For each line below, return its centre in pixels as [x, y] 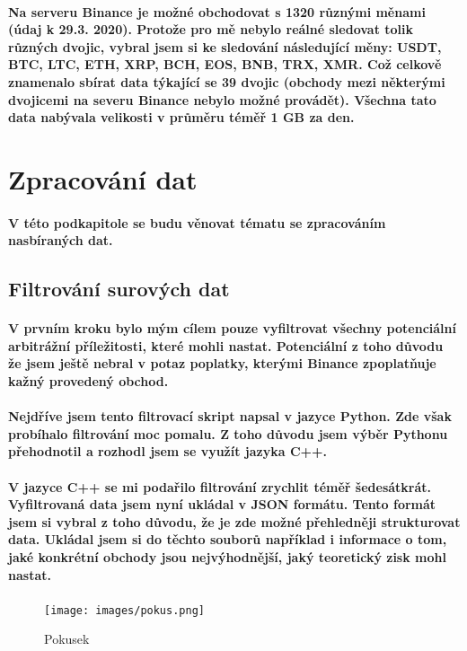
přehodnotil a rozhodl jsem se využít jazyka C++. [168, 451]
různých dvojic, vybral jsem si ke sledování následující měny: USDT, [225, 46]
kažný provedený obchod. [88, 381]
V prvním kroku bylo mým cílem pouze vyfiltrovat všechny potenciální [232, 328]
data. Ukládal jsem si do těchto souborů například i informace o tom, [228, 539]
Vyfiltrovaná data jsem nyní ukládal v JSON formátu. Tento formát [222, 504]
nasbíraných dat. [61, 240]
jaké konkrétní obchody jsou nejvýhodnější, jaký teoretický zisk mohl [227, 557]
